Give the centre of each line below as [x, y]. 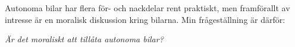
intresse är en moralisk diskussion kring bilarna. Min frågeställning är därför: [145, 19]
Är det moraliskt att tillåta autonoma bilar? [84, 39]
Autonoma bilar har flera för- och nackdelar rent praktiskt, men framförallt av [147, 8]
